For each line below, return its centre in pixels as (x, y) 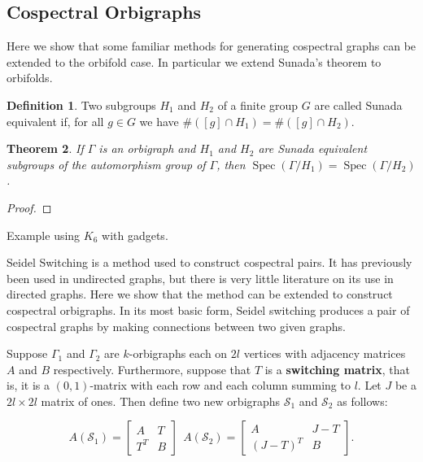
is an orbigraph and (147, 148)
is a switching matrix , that (337, 369)
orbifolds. (30, 78)
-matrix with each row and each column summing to (220, 385)
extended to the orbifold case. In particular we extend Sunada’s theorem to (194, 61)
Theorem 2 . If (45, 148)
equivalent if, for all (55, 121)
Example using (44, 235)
